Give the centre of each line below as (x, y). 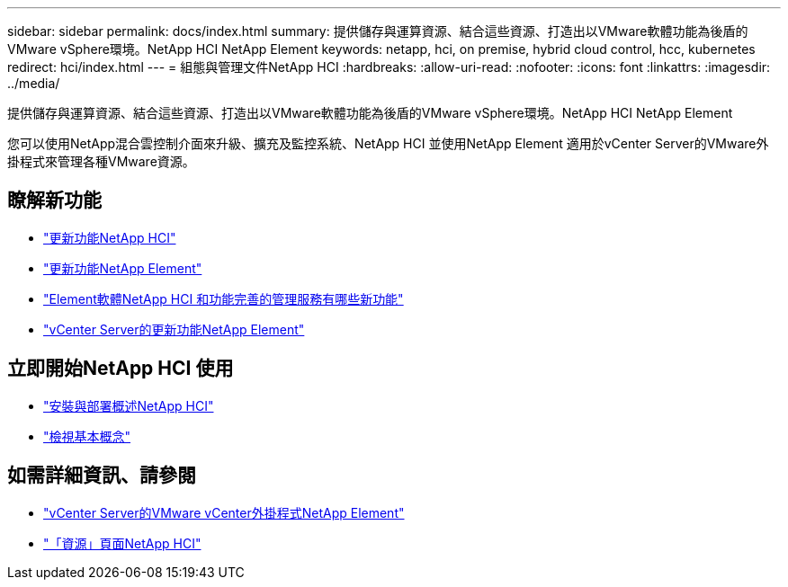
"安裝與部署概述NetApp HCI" (129, 405)
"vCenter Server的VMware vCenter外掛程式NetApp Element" (224, 512)
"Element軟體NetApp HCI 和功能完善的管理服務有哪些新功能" (224, 298)
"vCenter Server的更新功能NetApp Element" (174, 329)
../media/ (34, 83)
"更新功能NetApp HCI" (110, 237)
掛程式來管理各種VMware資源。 (101, 161)
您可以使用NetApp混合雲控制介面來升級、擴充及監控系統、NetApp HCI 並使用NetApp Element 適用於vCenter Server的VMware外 (388, 143)
